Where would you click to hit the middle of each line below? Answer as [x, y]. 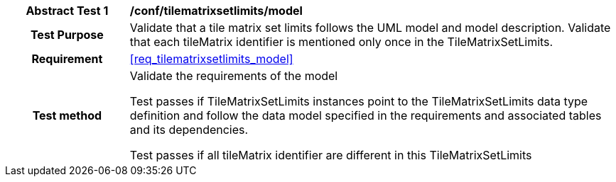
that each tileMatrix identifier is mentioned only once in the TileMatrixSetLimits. [341, 42]
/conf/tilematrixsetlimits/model [216, 11]
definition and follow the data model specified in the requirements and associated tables [366, 115]
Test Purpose [67, 35]
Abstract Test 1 [67, 11]
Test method [67, 115]
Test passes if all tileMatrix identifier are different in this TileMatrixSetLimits [331, 155]
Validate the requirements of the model [234, 76]
